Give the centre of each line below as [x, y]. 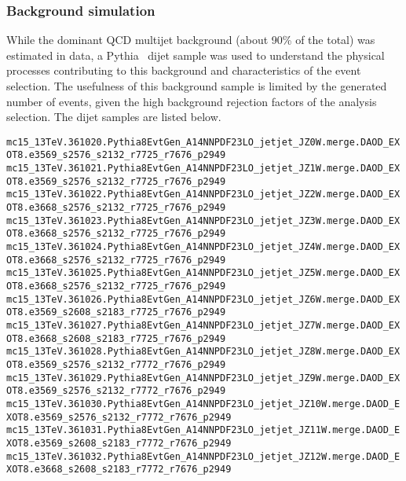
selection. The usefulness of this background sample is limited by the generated [197, 86]
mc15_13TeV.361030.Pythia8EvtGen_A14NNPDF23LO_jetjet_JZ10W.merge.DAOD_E [203, 404]
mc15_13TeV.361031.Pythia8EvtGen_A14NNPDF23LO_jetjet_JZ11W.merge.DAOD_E [203, 430]
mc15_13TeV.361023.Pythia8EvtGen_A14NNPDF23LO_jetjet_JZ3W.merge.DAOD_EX [203, 220]
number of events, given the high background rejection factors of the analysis [192, 101]
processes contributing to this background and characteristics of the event [184, 70]
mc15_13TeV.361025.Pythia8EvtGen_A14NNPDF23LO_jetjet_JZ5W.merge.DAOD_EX [203, 273]
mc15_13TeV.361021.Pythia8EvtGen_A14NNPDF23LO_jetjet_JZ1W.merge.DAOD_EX [203, 169]
